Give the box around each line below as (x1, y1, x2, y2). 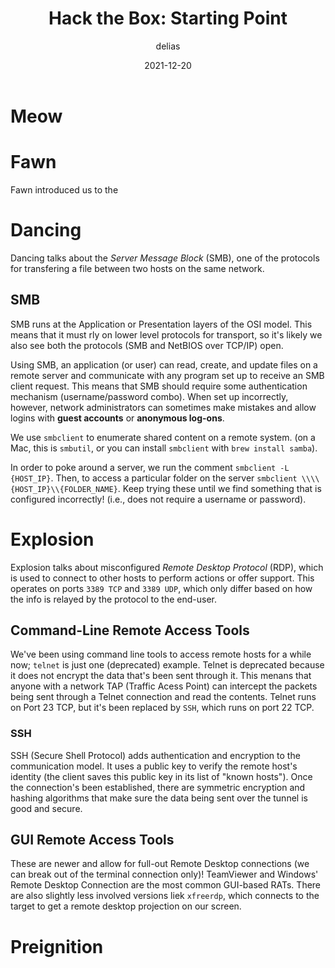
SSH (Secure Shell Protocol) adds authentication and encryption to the (10, 749, 301, 761)
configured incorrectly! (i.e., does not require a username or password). (10, 493, 307, 505)
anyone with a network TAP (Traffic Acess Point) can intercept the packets (10, 680, 318, 692)
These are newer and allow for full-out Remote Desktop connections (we (10, 858, 310, 870)
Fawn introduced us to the (10, 183, 119, 196)
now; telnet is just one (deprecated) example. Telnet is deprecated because (10, 659, 325, 671)
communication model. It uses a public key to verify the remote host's (10, 760, 298, 772)
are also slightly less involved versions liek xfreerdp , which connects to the (10, 890, 320, 902)
